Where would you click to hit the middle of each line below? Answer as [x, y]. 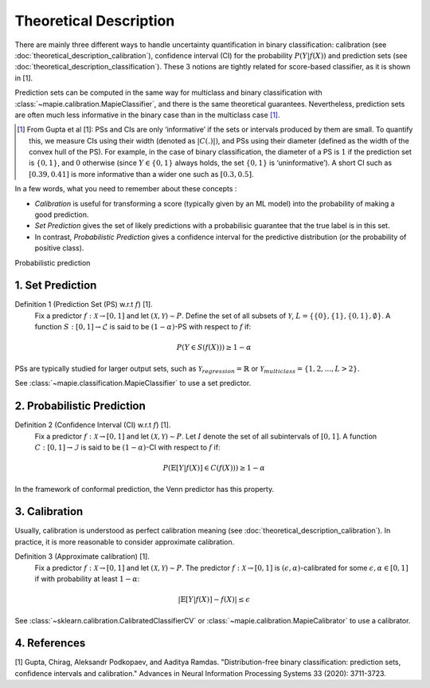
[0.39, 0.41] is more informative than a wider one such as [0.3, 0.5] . [141, 174]
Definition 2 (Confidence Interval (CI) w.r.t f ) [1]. [93, 425]
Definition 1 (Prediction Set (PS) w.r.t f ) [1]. [84, 305]
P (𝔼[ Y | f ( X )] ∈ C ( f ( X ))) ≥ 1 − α [214, 468]
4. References [50, 643]
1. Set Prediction [56, 286]
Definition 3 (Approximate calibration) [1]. [82, 556]
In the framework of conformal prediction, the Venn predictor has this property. [145, 489]
